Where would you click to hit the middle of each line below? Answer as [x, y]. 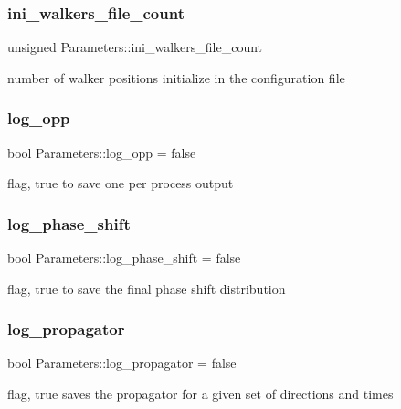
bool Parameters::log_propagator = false [122, 363]
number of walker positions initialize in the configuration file [176, 77]
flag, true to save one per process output [121, 183]
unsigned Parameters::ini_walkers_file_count [135, 47]
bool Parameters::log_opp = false [102, 152]
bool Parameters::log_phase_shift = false [124, 258]
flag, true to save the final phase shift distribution [147, 288]
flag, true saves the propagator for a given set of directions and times [200, 394]
